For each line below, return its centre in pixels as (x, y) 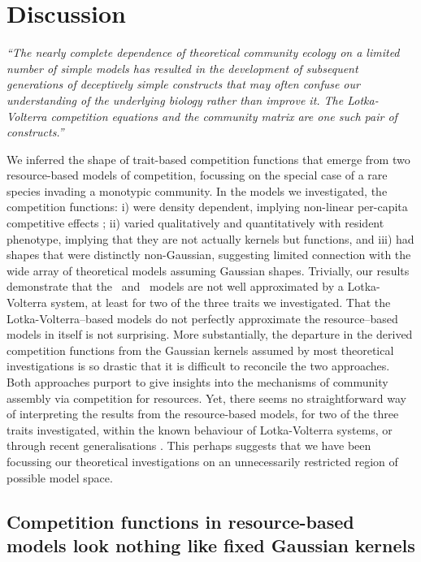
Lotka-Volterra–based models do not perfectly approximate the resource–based (202, 318)
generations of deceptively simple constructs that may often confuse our (183, 84)
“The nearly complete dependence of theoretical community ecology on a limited (203, 52)
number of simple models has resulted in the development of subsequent (182, 68)
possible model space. (60, 477)
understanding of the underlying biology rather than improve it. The (175, 99)
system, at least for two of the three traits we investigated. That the (221, 303)
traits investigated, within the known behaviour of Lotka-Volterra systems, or (200, 429)
